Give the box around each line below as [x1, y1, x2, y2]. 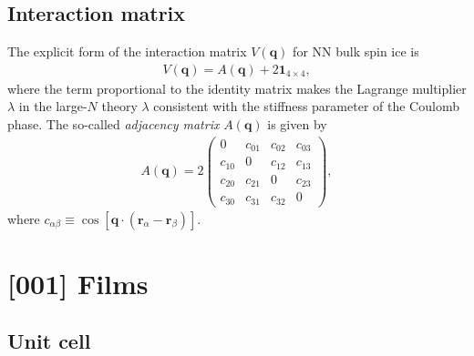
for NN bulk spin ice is [293, 42, 419, 61]
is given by [267, 115, 327, 134]
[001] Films [7, 264, 149, 301]
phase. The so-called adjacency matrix [7, 115, 220, 134]
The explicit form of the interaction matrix [7, 42, 247, 61]
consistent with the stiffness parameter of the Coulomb [153, 97, 459, 116]
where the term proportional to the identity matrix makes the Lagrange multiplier [7, 78, 467, 97]
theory [101, 97, 138, 116]
